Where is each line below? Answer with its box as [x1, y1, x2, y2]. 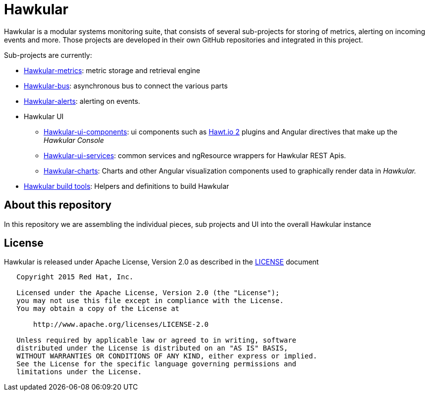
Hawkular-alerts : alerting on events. [24, 96, 140, 105]
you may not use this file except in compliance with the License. [16, 297, 284, 305]
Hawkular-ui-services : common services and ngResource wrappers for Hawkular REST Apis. [44, 151, 346, 160]
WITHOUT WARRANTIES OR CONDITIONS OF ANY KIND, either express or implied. [16, 352, 318, 360]
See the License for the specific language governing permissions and [16, 360, 297, 368]
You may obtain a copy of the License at [16, 305, 180, 313]
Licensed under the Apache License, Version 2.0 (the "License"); [16, 289, 280, 297]
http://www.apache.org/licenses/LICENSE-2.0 [33, 320, 209, 329]
